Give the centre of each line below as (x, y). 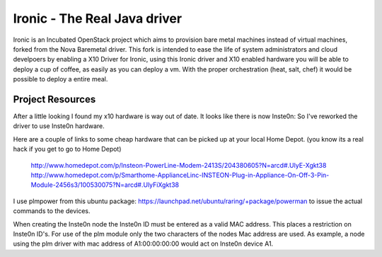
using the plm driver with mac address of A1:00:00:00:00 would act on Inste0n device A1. (143, 244)
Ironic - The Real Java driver (98, 18)
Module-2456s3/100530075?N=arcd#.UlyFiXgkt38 (105, 185)
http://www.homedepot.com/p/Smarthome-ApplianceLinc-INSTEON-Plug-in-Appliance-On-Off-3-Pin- (180, 175)
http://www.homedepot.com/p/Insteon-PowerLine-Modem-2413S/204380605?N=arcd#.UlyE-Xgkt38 (179, 165)
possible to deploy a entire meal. (60, 79)
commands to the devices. (52, 211)
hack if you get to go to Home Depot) (67, 149)
